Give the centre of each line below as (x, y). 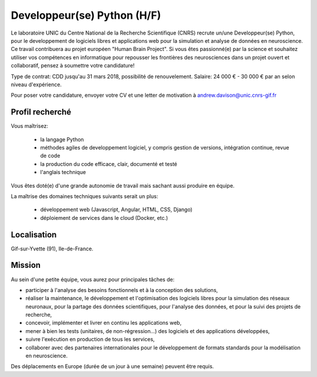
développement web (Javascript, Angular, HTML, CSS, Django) (117, 210)
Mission (26, 265)
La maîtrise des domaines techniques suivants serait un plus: (85, 196)
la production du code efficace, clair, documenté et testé (109, 164)
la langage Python (62, 139)
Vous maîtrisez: (29, 126)
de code (50, 156)
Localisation (34, 235)
